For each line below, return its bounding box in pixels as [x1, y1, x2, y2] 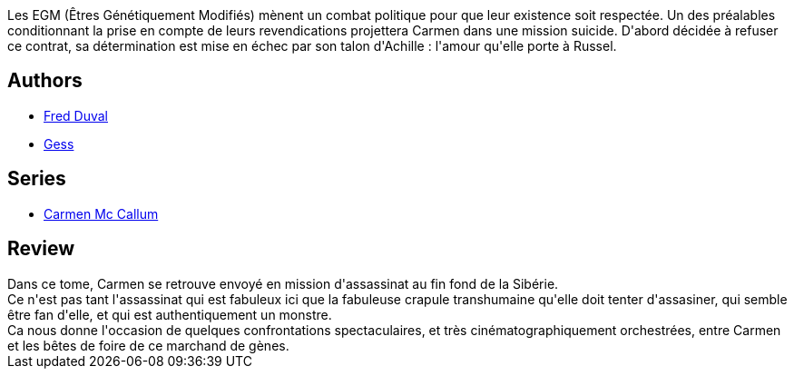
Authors [7, 69, 83, 93]
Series [7, 167, 66, 191]
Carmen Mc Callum [44, 205, 159, 222]
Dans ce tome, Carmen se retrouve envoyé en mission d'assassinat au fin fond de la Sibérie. [7, 275, 559, 292]
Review [7, 237, 75, 261]
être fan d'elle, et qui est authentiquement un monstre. [7, 306, 332, 322]
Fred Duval [44, 107, 108, 124]
